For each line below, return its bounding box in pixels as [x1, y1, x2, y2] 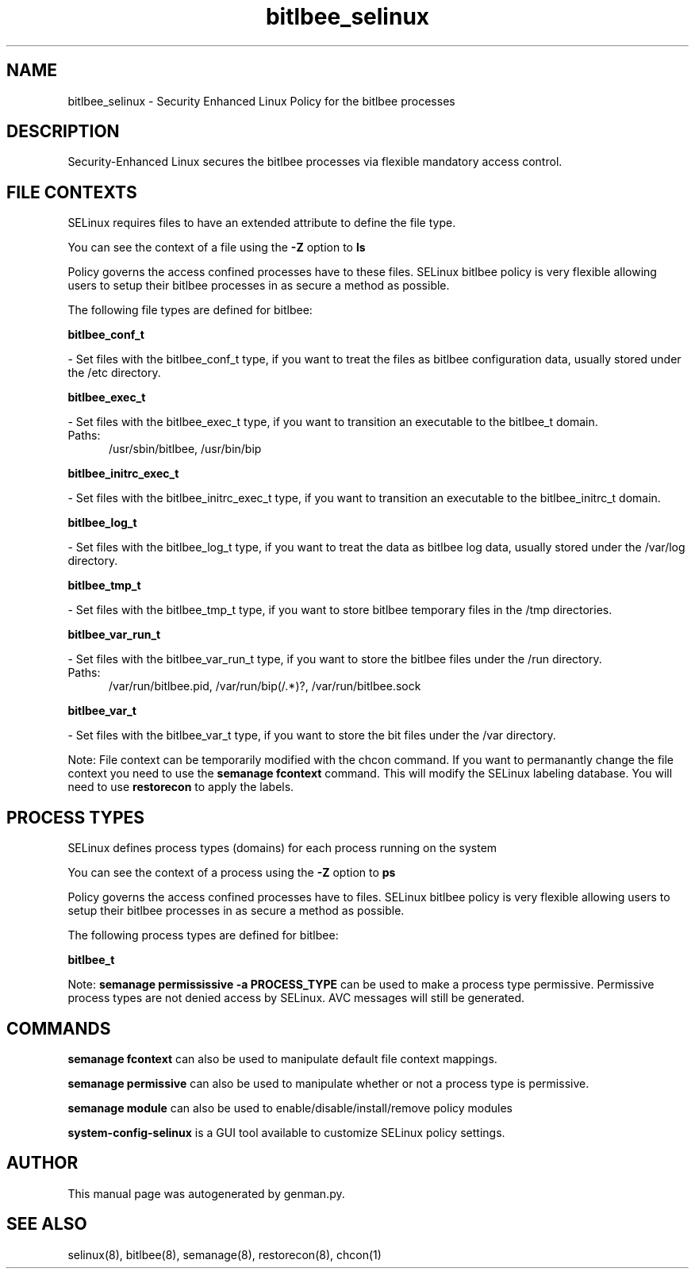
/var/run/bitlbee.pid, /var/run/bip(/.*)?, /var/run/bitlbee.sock [109, 679, 421, 693]
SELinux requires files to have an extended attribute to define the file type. [67, 216, 456, 230]
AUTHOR [6, 1153, 79, 1173]
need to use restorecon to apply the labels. [67, 780, 294, 794]
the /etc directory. [67, 366, 161, 380]
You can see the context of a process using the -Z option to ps [67, 866, 396, 880]
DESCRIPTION [6, 121, 120, 142]
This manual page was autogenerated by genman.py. [67, 1186, 345, 1200]
